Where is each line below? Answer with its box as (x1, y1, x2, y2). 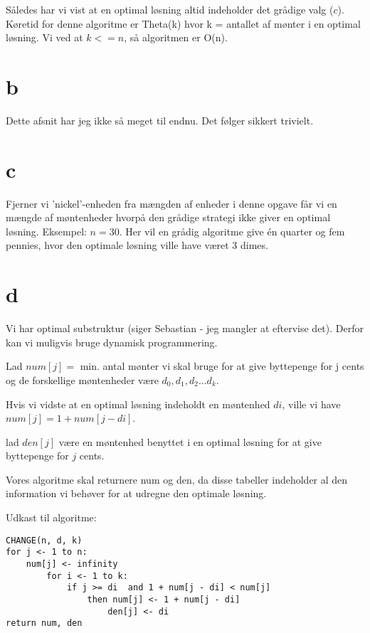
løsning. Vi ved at (6, 30, 83, 45)
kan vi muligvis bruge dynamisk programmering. (6, 334, 218, 349)
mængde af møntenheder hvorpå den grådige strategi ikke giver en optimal (6, 210, 331, 225)
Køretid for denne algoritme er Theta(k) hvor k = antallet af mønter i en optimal (6, 16, 361, 31)
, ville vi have (282, 396, 341, 411)
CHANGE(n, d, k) (6, 535, 83, 546)
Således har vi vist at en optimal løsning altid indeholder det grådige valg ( (6, 2, 334, 16)
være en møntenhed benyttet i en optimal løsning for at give (58, 434, 322, 449)
